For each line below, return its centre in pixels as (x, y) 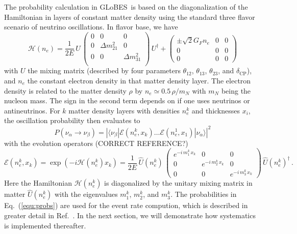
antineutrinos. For (32, 110)
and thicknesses (216, 110)
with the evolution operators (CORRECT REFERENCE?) (96, 143)
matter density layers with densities (124, 110)
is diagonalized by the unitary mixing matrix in (178, 183)
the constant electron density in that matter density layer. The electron (139, 81)
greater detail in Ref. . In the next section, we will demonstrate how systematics (130, 215)
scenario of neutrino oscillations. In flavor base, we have (91, 27)
